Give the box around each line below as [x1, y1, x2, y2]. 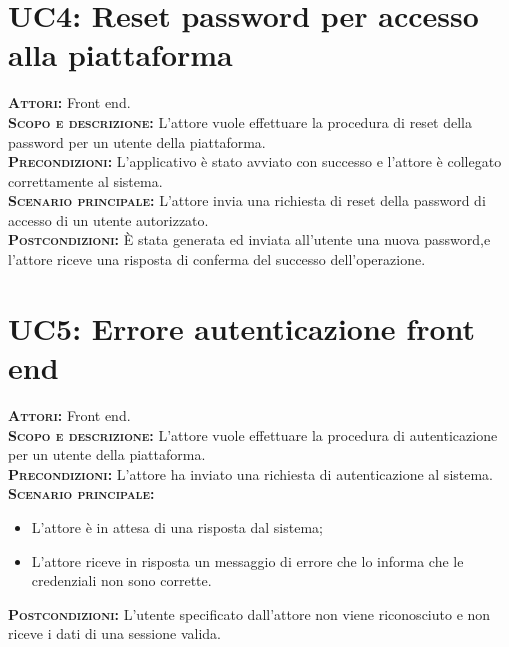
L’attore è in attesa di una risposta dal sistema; [31, 516, 323, 537]
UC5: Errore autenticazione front [8, 307, 476, 348]
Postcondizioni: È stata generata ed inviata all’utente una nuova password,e [8, 229, 491, 250]
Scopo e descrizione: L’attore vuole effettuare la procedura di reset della [8, 111, 472, 132]
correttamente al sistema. [8, 170, 163, 191]
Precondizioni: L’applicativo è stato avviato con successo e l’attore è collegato [8, 151, 502, 172]
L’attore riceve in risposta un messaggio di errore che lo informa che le [31, 550, 464, 571]
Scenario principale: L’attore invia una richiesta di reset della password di [8, 190, 486, 211]
